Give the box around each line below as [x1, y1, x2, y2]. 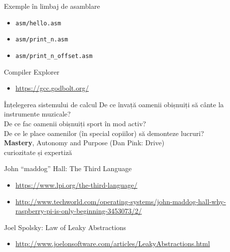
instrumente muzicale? [4, 109, 71, 119]
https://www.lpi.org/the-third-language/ [15, 179, 138, 190]
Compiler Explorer [4, 66, 60, 77]
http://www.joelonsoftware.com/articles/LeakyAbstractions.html [15, 238, 210, 249]
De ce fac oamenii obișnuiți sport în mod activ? [4, 118, 146, 128]
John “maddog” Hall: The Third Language [4, 163, 132, 174]
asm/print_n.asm [15, 36, 68, 43]
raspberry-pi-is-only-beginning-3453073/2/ [15, 206, 142, 216]
